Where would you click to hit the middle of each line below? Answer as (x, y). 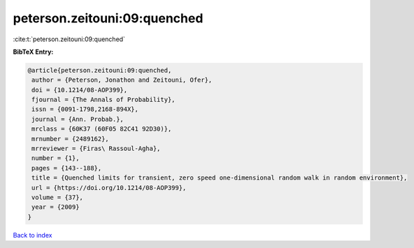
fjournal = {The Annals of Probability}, (103, 100)
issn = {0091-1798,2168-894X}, (85, 109)
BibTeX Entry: (33, 52)
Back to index (33, 235)
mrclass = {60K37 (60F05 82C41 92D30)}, (102, 129)
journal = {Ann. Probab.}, (78, 119)
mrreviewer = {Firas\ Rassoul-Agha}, (96, 149)
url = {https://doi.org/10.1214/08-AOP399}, (109, 188)
